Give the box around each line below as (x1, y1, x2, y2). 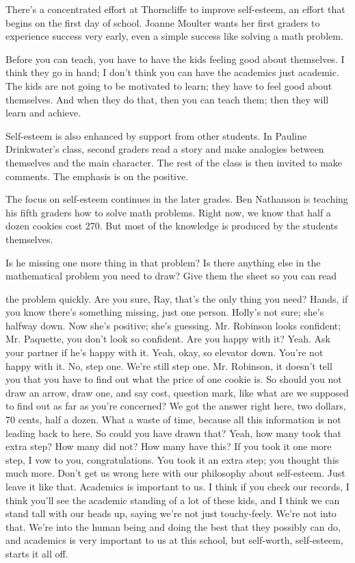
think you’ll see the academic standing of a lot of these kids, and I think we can (5, 492, 340, 507)
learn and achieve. (5, 105, 81, 120)
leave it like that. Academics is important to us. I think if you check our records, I (5, 479, 350, 493)
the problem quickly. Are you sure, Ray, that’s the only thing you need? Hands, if (5, 291, 348, 305)
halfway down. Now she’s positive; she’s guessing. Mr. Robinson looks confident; (5, 318, 341, 332)
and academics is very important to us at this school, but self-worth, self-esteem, (5, 533, 343, 547)
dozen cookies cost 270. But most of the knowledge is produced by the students (5, 218, 338, 233)
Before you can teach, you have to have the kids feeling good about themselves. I (5, 51, 345, 66)
